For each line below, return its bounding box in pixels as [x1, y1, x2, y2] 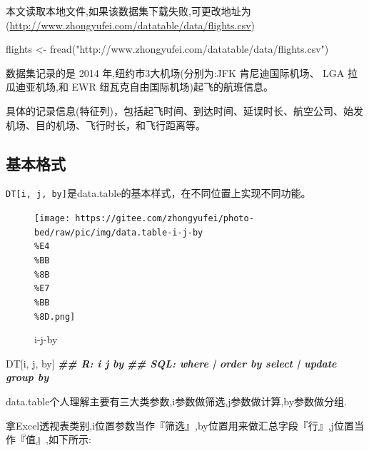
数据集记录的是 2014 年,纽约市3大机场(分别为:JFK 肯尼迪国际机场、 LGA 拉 [6, 65, 358, 80]
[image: [34, 213, 71, 224]
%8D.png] [34, 311, 76, 322]
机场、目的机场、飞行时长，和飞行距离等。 [6, 117, 206, 132]
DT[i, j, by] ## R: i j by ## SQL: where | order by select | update [6, 355, 337, 370]
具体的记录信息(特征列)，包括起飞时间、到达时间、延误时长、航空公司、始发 [6, 103, 363, 118]
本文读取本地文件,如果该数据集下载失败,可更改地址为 [6, 4, 251, 18]
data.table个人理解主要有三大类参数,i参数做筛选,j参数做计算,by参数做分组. [6, 394, 347, 409]
